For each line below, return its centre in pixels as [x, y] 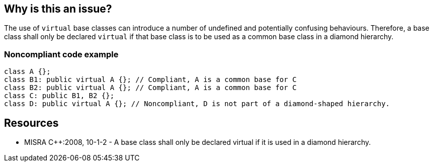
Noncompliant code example [61, 54]
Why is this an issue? [58, 9]
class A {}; [27, 72]
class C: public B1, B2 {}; [59, 96]
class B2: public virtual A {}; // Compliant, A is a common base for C [150, 88]
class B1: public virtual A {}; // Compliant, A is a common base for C [150, 80]
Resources [31, 123]
